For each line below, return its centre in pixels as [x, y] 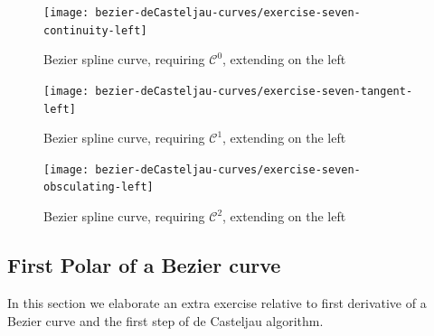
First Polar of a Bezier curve [144, 265]
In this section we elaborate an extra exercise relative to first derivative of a [217, 302]
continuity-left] [95, 30]
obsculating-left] [99, 187]
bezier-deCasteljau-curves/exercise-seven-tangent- [254, 91]
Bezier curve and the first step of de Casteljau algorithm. [165, 320]
